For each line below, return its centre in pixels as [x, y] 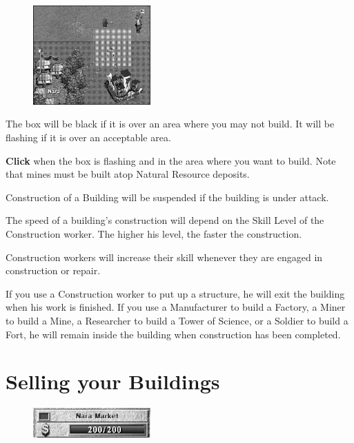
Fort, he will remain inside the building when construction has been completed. [173, 334]
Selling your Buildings [113, 381]
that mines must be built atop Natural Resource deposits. [128, 174]
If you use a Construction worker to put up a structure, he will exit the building [175, 293]
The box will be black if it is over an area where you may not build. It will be [170, 124]
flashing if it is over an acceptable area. [88, 137]
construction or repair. [53, 270]
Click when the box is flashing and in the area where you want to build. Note [171, 160]
